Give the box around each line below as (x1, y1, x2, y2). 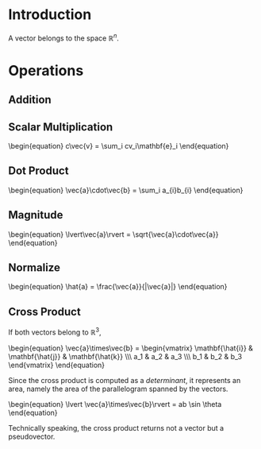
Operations (8, 61, 84, 79)
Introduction (8, 6, 92, 24)
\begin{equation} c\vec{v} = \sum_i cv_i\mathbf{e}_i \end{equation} (8, 141, 229, 150)
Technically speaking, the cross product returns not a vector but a (8, 423, 225, 432)
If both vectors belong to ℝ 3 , (8, 326, 102, 337)
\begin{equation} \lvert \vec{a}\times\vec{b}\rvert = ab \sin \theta (8, 399, 222, 408)
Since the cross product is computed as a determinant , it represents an (8, 375, 241, 385)
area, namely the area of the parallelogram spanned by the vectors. (8, 384, 228, 393)
